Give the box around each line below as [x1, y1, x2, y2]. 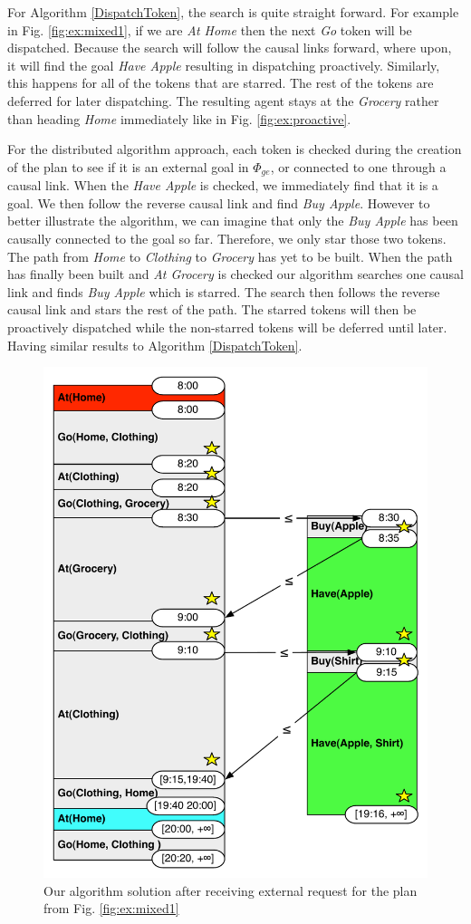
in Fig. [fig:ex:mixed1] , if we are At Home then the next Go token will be [7, 20, 412, 39]
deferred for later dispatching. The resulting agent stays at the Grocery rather [7, 91, 439, 110]
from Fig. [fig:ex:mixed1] [43, 899, 179, 918]
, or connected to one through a [270, 157, 447, 176]
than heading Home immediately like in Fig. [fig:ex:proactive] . [7, 109, 351, 128]
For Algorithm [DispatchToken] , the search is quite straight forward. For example [7, 3, 459, 21]
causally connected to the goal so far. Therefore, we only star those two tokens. [7, 228, 447, 247]
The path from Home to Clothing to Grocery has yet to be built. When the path [7, 246, 453, 265]
